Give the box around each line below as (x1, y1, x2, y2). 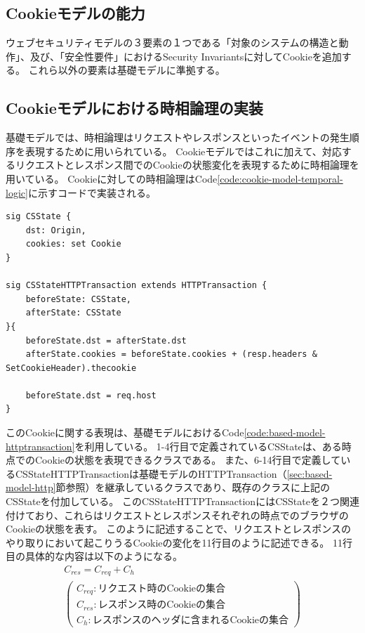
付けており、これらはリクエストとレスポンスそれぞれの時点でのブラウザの (6, 507, 349, 522)
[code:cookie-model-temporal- (217, 171, 343, 185)
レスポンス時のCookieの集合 (98, 600, 225, 611)
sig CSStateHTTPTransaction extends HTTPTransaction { (6, 280, 267, 291)
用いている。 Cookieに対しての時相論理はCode (6, 171, 218, 185)
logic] (6, 185, 28, 200)
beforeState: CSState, (25, 294, 131, 304)
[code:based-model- (244, 425, 326, 440)
